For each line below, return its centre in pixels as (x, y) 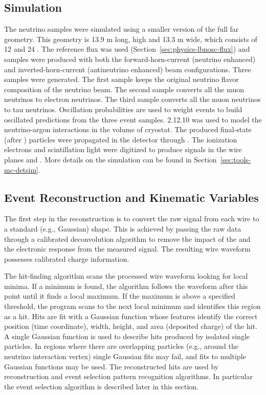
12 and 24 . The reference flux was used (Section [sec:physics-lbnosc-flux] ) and (127, 49)
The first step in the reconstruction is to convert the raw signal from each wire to (132, 219)
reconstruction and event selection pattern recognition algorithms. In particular (128, 376)
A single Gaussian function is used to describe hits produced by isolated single (127, 336)
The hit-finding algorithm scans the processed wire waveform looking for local (126, 276)
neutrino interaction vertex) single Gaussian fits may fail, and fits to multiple (125, 356)
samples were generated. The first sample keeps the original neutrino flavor (121, 79)
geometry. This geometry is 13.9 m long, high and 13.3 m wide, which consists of (131, 39)
